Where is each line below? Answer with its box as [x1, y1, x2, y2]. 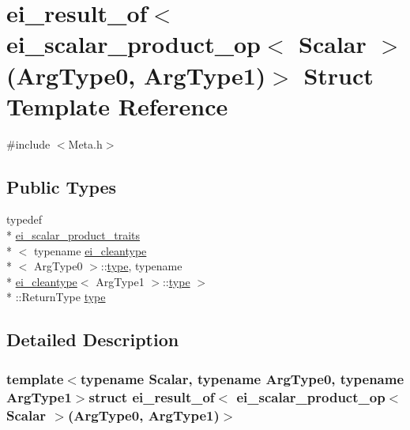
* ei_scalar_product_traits [6, 227, 141, 243]
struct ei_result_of [88, 387, 215, 406]
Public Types [6, 174, 117, 198]
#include [6, 135, 51, 152]
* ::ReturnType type [6, 289, 106, 305]
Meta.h [68, 135, 103, 152]
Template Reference [6, 89, 228, 122]
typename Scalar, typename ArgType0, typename [80, 368, 404, 388]
